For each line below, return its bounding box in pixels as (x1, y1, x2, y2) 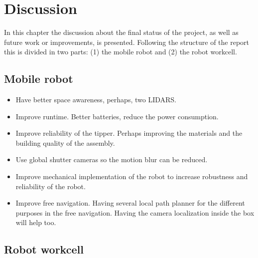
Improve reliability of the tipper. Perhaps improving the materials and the (15, 128, 243, 138)
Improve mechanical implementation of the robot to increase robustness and (15, 171, 248, 182)
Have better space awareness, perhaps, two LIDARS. (15, 94, 176, 105)
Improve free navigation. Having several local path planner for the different (15, 198, 245, 208)
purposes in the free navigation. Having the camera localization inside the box (15, 207, 255, 218)
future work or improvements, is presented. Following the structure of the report (4, 36, 250, 47)
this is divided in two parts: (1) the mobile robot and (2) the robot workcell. (4, 46, 237, 57)
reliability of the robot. (15, 181, 86, 191)
